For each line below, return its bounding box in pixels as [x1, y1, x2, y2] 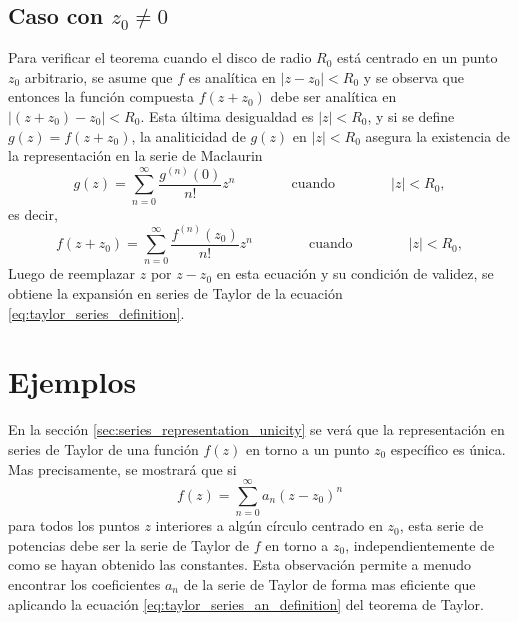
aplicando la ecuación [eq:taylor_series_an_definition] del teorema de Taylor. [8, 593, 484, 614]
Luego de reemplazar [8, 263, 136, 284]
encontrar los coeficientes [8, 574, 161, 594]
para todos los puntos [8, 515, 140, 536]
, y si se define [367, 105, 455, 126]
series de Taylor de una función [8, 438, 199, 459]
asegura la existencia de [365, 125, 510, 146]
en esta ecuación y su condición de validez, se [216, 263, 494, 284]
